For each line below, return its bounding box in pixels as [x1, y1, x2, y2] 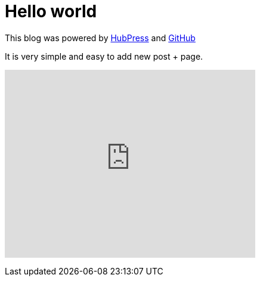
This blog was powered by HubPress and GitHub [5, 32, 196, 43]
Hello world [5, 1, 97, 21]
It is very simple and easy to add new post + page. [5, 51, 203, 61]
